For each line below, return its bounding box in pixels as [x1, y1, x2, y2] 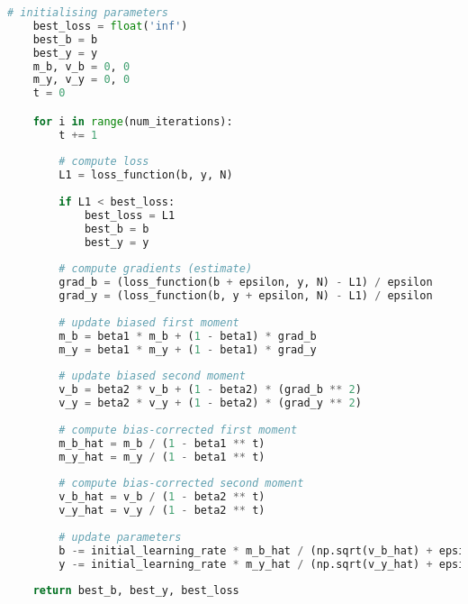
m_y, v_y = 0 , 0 [32, 73, 130, 87]
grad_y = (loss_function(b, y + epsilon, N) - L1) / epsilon [58, 289, 433, 303]
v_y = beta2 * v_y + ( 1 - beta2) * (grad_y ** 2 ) [58, 397, 362, 410]
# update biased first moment [58, 316, 239, 329]
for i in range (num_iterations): [32, 114, 233, 128]
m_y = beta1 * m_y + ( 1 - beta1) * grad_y [58, 343, 317, 356]
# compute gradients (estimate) [58, 262, 253, 276]
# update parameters [58, 530, 182, 544]
